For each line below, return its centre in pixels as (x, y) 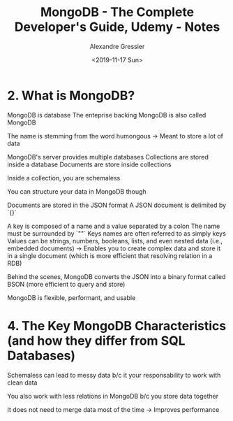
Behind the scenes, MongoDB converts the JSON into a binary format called (116, 276)
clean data (22, 383)
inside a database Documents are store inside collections (89, 164)
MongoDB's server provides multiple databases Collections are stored (108, 157)
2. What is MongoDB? (71, 95)
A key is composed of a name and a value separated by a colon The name (114, 226)
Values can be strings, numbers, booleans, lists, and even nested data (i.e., (115, 241)
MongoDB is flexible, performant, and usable (72, 297)
